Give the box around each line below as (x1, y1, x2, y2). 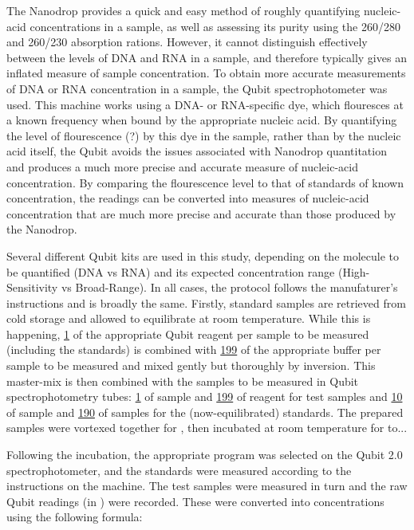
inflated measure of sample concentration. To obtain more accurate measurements (6, 65, 406, 81)
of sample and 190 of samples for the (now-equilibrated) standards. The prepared (6, 403, 404, 420)
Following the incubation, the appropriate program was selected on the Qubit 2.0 (6, 446, 403, 463)
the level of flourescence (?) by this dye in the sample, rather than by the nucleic (6, 127, 401, 143)
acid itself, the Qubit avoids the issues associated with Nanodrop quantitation (6, 143, 387, 159)
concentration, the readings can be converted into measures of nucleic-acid (6, 190, 369, 206)
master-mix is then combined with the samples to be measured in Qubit (6, 372, 359, 389)
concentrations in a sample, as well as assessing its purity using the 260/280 (30, 18, 400, 34)
